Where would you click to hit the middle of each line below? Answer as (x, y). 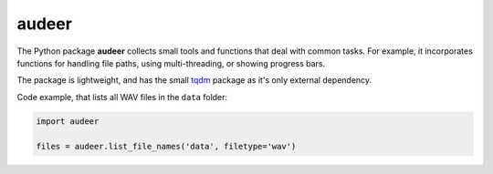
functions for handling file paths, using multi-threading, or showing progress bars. (171, 63)
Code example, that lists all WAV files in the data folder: (122, 97)
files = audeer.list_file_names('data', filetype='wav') (166, 147)
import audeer (68, 121)
